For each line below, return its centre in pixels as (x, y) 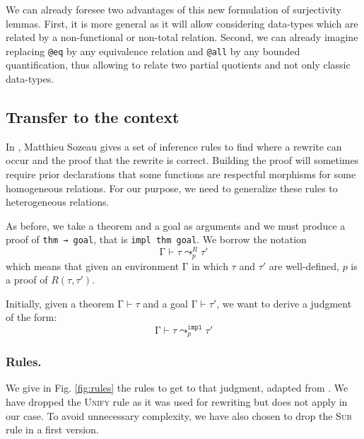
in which (210, 265)
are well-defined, (304, 265)
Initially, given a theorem (60, 303)
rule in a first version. (52, 429)
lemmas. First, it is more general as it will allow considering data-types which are (182, 23)
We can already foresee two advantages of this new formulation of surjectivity (174, 9)
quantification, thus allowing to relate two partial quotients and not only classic (178, 65)
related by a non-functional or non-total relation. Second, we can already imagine (182, 37)
